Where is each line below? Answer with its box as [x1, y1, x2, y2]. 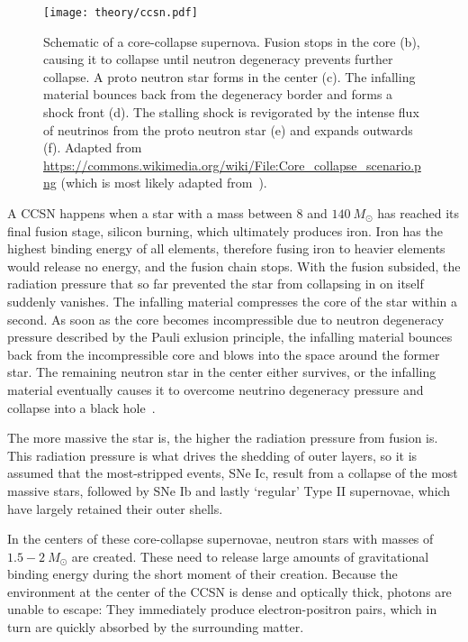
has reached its [377, 204, 459, 222]
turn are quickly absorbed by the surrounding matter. [7, 618, 304, 637]
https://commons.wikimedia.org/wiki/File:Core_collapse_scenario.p [43, 155, 421, 174]
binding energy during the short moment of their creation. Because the [7, 564, 398, 583]
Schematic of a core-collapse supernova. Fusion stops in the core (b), [43, 32, 420, 50]
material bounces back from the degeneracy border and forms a [43, 85, 393, 104]
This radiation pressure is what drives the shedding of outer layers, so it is [7, 445, 418, 464]
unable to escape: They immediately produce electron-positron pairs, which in [7, 600, 437, 619]
